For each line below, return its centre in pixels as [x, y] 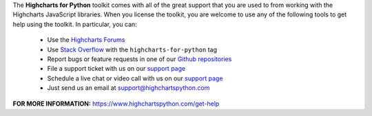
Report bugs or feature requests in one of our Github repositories [139, 59]
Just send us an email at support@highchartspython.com [128, 88]
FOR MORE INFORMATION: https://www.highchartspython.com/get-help [116, 104]
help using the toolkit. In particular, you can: [75, 24]
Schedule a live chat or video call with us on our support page [135, 78]
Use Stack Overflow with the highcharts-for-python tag [132, 49]
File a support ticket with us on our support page [116, 69]
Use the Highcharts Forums [86, 40]
